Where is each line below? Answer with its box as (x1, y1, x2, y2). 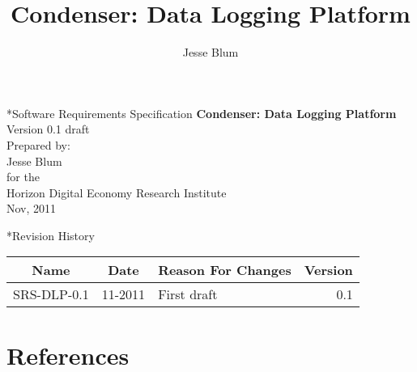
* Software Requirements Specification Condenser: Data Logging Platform (6, 104, 397, 121)
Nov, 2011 (6, 200, 57, 217)
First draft (158, 285, 218, 304)
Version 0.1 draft (6, 120, 90, 137)
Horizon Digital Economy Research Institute (6, 184, 227, 201)
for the (6, 168, 40, 185)
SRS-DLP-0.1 (13, 285, 89, 304)
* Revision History (6, 226, 95, 243)
